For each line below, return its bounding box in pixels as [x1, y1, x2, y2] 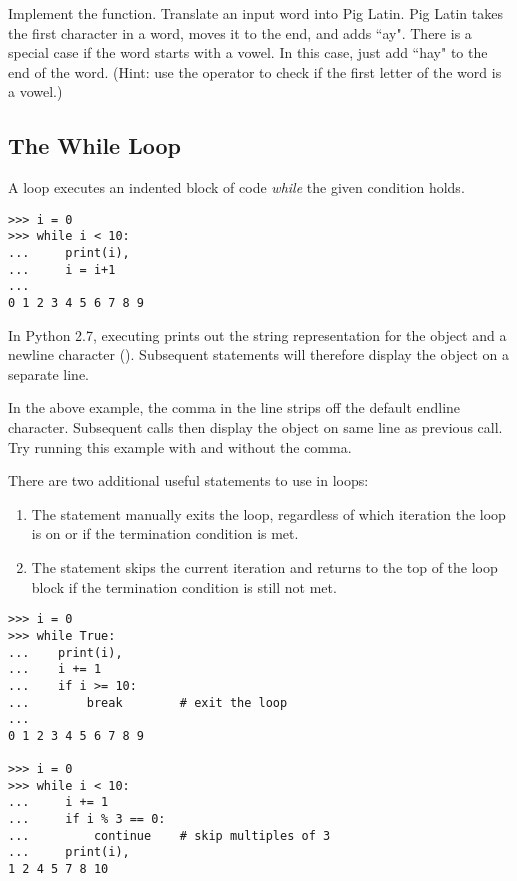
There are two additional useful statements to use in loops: [8, 470, 369, 491]
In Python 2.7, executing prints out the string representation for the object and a [8, 324, 507, 345]
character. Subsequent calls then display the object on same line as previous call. [8, 417, 503, 438]
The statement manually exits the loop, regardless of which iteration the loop [31, 503, 506, 524]
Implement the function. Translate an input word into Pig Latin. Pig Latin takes [8, 3, 503, 23]
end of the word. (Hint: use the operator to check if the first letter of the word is [8, 61, 502, 82]
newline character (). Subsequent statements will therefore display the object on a [8, 344, 509, 365]
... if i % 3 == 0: [8, 812, 166, 827]
